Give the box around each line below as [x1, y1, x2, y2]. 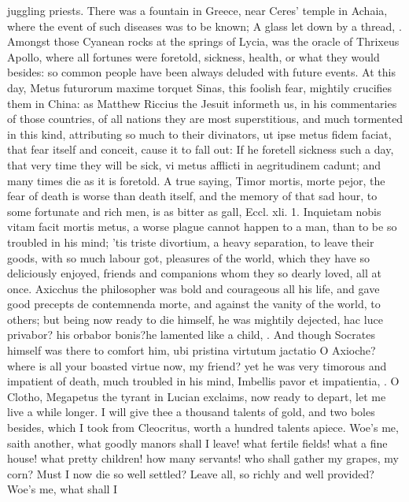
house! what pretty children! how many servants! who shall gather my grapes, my [7, 450, 399, 467]
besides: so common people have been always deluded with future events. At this [7, 64, 396, 80]
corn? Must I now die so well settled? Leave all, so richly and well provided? [7, 465, 374, 482]
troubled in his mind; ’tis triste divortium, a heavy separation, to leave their [7, 233, 374, 250]
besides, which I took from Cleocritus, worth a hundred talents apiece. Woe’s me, [7, 419, 399, 436]
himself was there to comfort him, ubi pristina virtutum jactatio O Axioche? [7, 342, 376, 359]
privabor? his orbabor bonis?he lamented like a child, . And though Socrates [7, 326, 375, 343]
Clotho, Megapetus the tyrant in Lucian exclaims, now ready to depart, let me [7, 388, 386, 404]
